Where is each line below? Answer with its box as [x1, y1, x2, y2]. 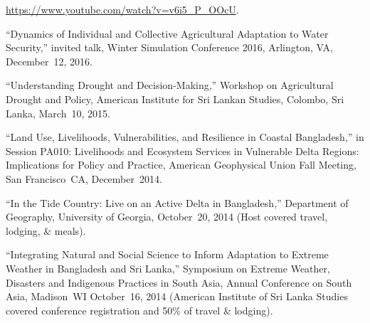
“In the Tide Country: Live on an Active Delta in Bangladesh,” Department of [6, 195, 349, 210]
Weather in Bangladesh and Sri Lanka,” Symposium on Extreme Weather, [6, 260, 330, 275]
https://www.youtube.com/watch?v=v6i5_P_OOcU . [6, 2, 239, 16]
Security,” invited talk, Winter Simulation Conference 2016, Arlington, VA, [6, 40, 333, 55]
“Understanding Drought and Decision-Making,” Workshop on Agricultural [6, 78, 334, 92]
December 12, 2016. [6, 53, 92, 68]
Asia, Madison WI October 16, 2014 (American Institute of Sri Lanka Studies [6, 289, 348, 304]
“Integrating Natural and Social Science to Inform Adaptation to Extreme [6, 247, 329, 262]
